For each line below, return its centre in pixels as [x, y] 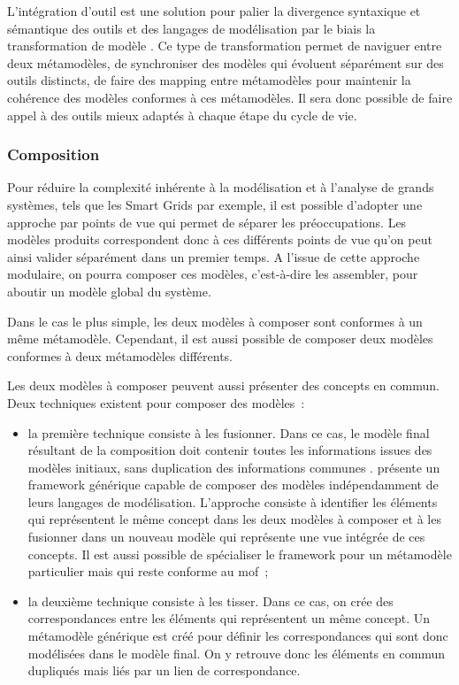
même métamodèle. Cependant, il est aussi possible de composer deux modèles [220, 339]
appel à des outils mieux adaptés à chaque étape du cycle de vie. [182, 115]
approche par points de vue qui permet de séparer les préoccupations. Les [207, 222]
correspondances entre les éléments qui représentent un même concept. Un [229, 618]
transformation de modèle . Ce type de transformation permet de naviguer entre [225, 46]
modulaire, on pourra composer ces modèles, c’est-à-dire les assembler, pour [213, 274]
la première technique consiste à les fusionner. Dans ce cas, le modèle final [229, 432]
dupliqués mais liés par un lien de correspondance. [164, 670]
